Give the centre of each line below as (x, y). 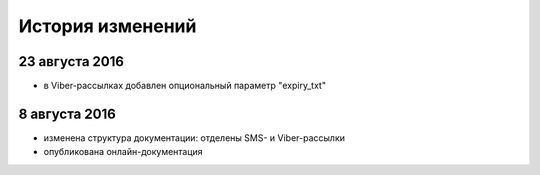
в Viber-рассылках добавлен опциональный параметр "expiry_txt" (185, 86)
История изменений (107, 26)
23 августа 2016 (71, 61)
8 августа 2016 (67, 113)
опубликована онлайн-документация (123, 152)
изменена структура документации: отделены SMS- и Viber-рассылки (194, 137)
